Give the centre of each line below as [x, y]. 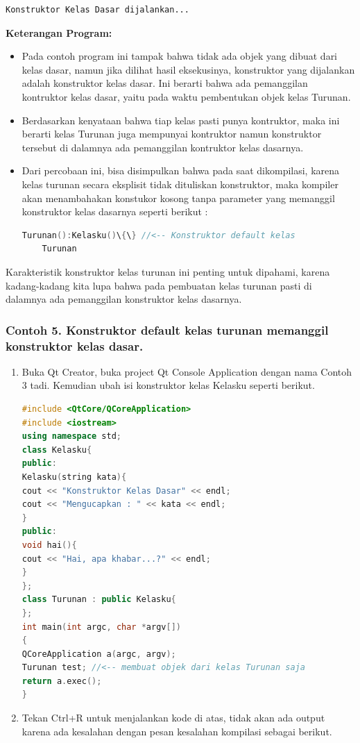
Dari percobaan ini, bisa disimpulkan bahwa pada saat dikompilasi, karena [181, 170]
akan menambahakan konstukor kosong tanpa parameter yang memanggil [178, 198]
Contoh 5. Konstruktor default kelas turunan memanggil [167, 329]
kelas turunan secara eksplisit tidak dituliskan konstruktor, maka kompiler [180, 184]
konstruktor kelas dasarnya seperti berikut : [115, 211]
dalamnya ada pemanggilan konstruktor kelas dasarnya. [124, 299]
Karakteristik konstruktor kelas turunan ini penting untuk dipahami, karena [168, 271]
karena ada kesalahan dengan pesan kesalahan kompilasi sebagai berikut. [177, 731]
